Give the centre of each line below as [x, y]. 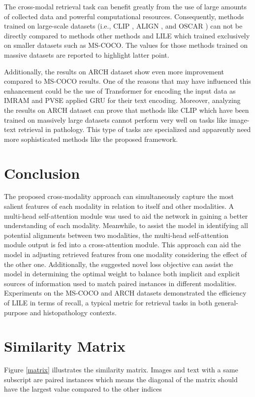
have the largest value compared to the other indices [83, 389]
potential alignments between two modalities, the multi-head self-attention [116, 235]
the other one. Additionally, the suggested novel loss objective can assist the [119, 264]
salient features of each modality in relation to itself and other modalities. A [119, 206]
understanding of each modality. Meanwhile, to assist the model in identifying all [126, 225]
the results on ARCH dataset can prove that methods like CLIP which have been [127, 110]
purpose [16, 312]
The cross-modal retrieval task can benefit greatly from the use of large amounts [125, 6]
